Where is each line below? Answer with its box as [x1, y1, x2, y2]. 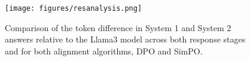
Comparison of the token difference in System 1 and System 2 [5, 21, 231, 33]
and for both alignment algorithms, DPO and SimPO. [5, 44, 203, 57]
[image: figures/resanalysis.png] [5, 4, 142, 13]
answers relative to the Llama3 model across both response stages [5, 33, 246, 45]
